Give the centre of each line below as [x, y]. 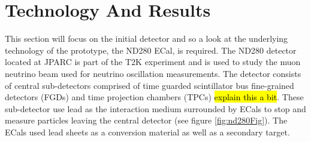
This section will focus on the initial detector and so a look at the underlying [147, 38]
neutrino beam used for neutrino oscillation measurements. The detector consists [153, 73]
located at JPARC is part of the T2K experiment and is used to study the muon [153, 62]
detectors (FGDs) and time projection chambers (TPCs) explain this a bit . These [154, 97]
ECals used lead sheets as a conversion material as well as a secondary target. [147, 132]
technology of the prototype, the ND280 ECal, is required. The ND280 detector [151, 50]
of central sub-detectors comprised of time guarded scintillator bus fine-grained [150, 85]
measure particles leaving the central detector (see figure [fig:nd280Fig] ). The [146, 120]
